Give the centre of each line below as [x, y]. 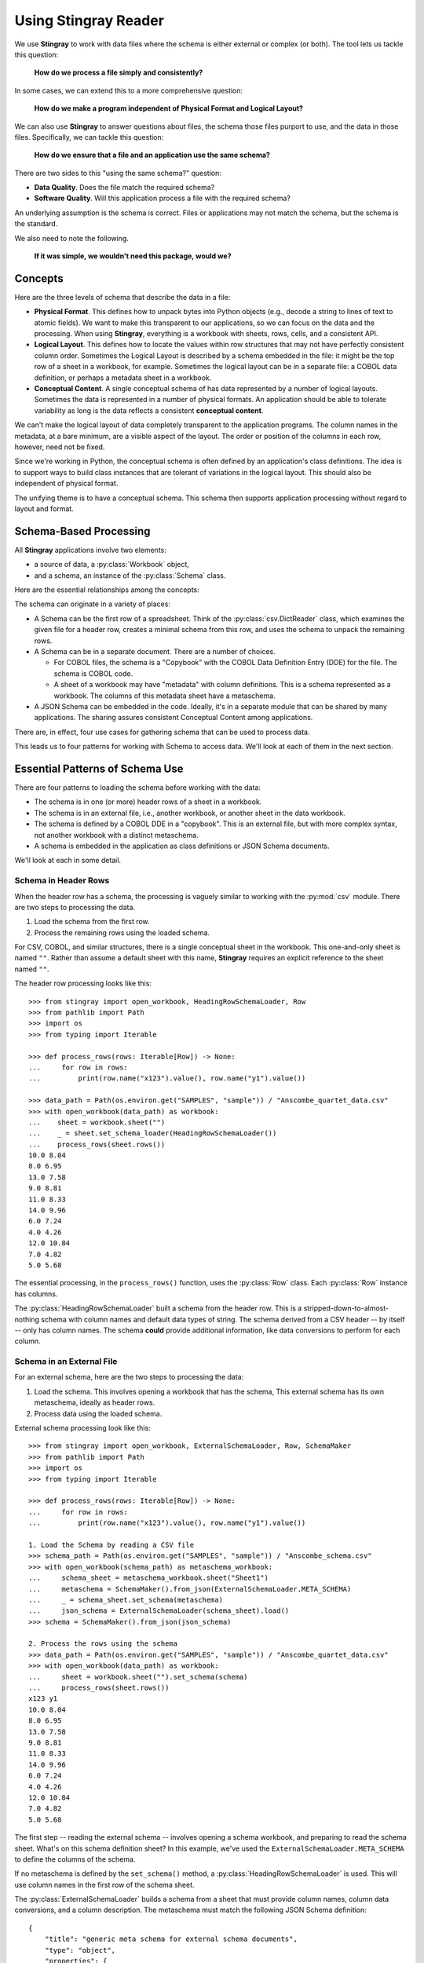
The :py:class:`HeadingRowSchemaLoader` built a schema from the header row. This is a [158, 1308]
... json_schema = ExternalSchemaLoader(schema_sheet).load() [159, 1611]
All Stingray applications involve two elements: [90, 550]
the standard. [36, 224]
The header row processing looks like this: [83, 983]
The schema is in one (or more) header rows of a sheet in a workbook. [148, 802]
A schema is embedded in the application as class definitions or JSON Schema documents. [182, 846]
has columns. [36, 1294]
